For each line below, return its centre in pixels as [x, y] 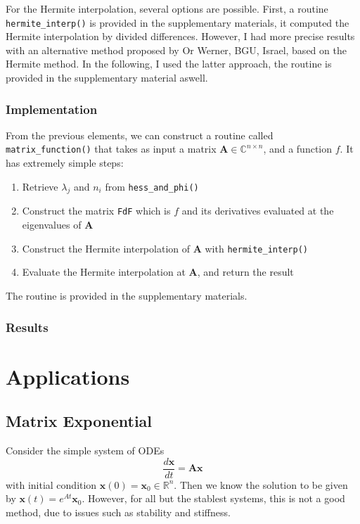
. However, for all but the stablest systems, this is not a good [213, 498]
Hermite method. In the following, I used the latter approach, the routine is [169, 64]
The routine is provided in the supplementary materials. [127, 295]
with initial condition [51, 484]
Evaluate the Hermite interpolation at [104, 272]
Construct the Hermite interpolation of [106, 248]
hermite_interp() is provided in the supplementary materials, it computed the [178, 22]
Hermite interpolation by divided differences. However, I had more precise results [180, 36]
